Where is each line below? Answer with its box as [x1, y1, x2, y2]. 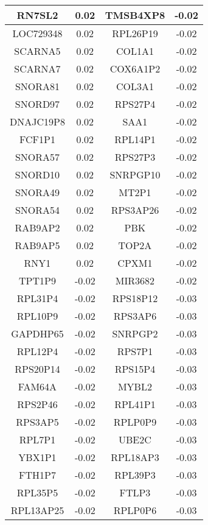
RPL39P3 [114, 468, 156, 482]
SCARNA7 [14, 62, 61, 76]
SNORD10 [15, 167, 60, 181]
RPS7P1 [117, 344, 153, 358]
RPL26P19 [112, 26, 158, 40]
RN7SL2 [16, 8, 58, 22]
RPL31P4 [16, 291, 58, 305]
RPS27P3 [114, 150, 156, 164]
